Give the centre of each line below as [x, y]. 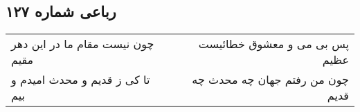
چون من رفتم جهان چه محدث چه [270, 80]
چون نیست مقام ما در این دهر [83, 44]
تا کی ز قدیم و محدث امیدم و [81, 80]
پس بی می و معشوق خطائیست [273, 44]
